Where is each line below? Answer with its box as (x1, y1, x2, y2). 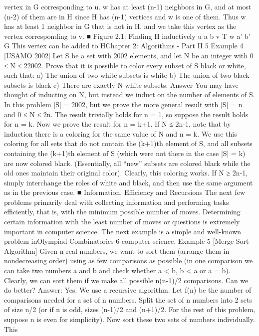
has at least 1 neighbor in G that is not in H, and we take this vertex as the (4, 21, 237, 31)
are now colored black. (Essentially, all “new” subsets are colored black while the (4, 158, 251, 168)
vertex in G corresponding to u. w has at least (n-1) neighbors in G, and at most (4, 1, 252, 11)
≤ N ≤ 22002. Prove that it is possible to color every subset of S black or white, (4, 60, 246, 70)
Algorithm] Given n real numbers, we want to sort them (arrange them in (4, 245, 230, 256)
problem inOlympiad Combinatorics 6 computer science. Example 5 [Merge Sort (4, 236, 249, 246)
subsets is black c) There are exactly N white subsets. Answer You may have (4, 79, 239, 90)
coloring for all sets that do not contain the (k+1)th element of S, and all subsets (4, 138, 253, 149)
